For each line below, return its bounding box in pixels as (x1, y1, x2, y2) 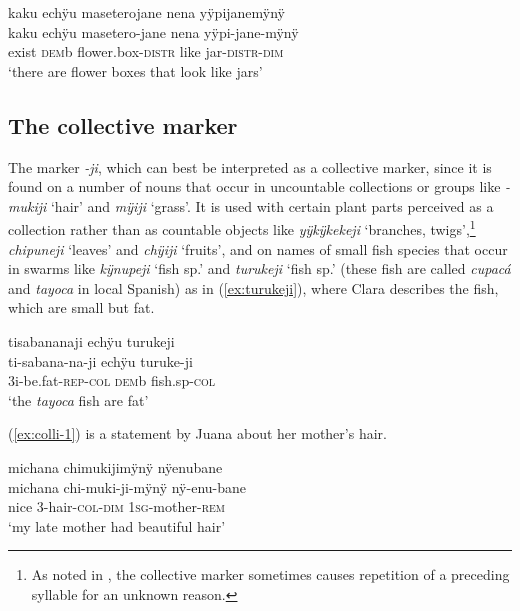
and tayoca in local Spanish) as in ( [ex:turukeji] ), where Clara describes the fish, (8, 277, 499, 298)
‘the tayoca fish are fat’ (8, 389, 149, 410)
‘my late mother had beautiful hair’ (8, 515, 226, 536)
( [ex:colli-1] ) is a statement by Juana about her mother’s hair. (8, 423, 387, 444)
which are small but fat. (8, 297, 155, 318)
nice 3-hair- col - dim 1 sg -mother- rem (8, 496, 225, 517)
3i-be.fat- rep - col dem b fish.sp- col (8, 370, 216, 391)
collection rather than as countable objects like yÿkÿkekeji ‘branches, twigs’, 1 (8, 216, 476, 240)
